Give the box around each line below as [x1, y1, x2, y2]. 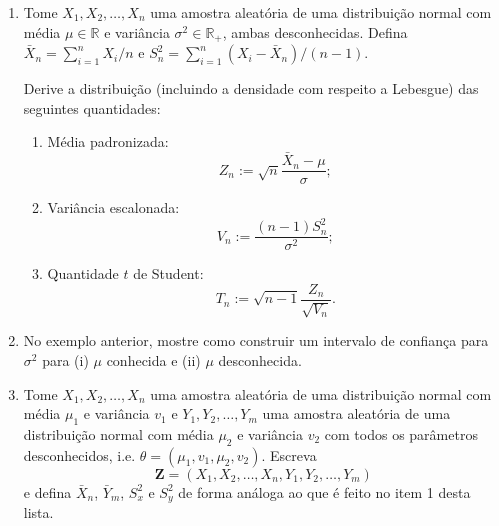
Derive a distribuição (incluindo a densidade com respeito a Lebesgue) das [23, 78, 479, 99]
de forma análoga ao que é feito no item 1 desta [178, 481, 471, 502]
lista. [23, 502, 54, 523]
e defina [23, 481, 72, 502]
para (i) [42, 349, 89, 370]
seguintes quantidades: [23, 97, 161, 118]
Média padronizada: [47, 131, 169, 152]
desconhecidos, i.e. [23, 444, 136, 465]
